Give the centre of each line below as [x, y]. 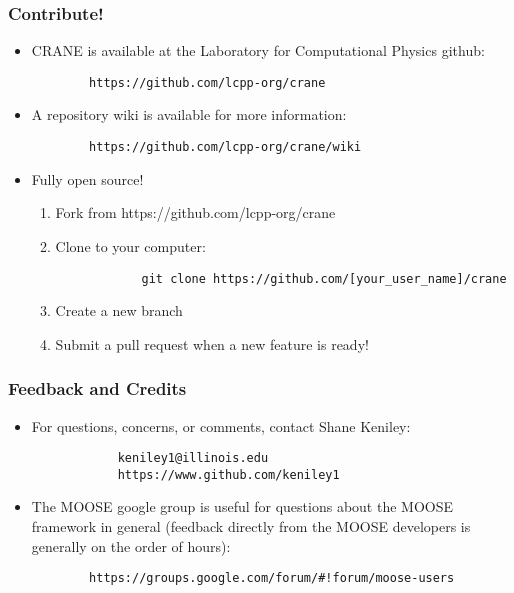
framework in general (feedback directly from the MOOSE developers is [251, 526]
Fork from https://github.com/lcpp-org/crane [195, 212]
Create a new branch [119, 310]
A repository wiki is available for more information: [189, 114]
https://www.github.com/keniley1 [228, 474]
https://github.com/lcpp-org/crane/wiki [225, 147]
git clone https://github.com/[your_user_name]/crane [324, 278]
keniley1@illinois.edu [193, 458]
